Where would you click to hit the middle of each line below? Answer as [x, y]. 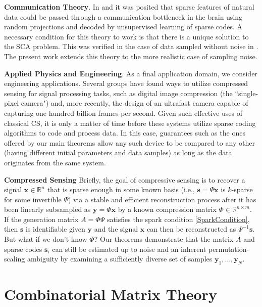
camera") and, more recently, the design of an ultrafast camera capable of [135, 103]
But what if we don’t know [46, 239]
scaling [15, 259]
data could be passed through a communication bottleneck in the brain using [123, 16]
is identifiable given [55, 229]
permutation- [229, 249]
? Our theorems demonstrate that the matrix [164, 239]
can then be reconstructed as [191, 229]
